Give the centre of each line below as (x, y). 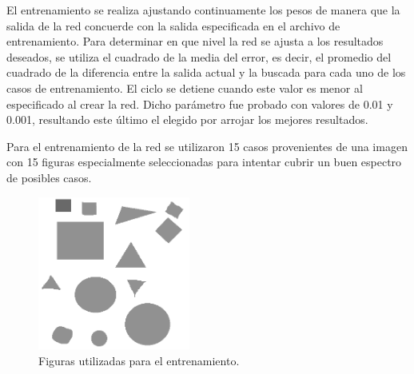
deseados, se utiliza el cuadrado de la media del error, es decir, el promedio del (199, 56)
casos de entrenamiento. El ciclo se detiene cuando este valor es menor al (185, 88)
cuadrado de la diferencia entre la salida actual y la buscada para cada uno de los (206, 72)
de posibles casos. (49, 177)
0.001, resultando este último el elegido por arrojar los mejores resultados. (187, 119)
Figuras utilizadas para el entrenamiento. (139, 360)
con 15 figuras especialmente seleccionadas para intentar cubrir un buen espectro (204, 162)
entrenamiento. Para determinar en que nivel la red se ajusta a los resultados (195, 41)
